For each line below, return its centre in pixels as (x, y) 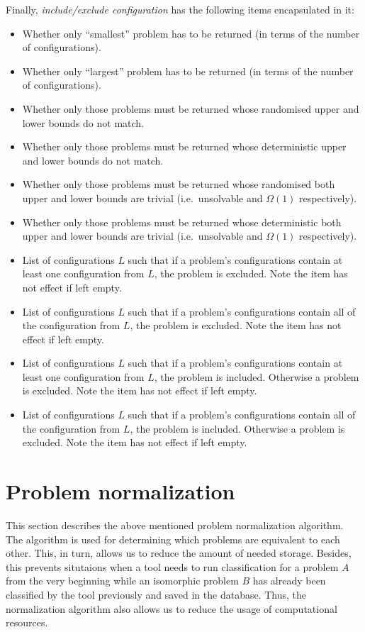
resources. (27, 622)
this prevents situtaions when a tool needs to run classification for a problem (172, 566)
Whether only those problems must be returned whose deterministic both (182, 222)
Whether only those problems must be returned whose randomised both (179, 184)
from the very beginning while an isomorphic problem (122, 581)
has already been (289, 581)
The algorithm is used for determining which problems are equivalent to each (173, 539)
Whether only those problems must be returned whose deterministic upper (184, 146)
